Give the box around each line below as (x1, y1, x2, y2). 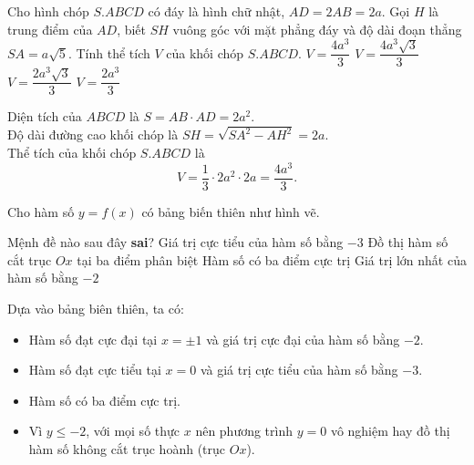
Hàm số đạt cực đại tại (28, 329, 158, 348)
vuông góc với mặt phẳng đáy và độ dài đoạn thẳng (172, 19, 462, 38)
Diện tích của (7, 107, 82, 126)
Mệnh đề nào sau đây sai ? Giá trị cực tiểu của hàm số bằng (7, 232, 344, 252)
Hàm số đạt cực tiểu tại (28, 360, 161, 379)
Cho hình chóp (7, 2, 89, 20)
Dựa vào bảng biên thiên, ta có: (7, 299, 184, 318)
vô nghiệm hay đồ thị (330, 421, 450, 440)
